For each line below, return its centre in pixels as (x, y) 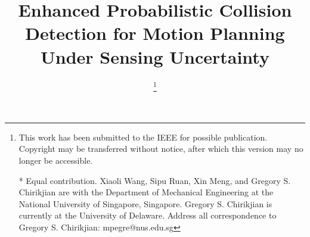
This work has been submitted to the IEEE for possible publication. (143, 137)
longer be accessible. (56, 160)
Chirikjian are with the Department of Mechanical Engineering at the (146, 192)
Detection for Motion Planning (155, 33)
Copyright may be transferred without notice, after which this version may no (161, 149)
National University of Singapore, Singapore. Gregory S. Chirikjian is (145, 203)
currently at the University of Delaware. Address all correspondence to (148, 215)
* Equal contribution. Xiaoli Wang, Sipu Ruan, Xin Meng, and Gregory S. (155, 180)
